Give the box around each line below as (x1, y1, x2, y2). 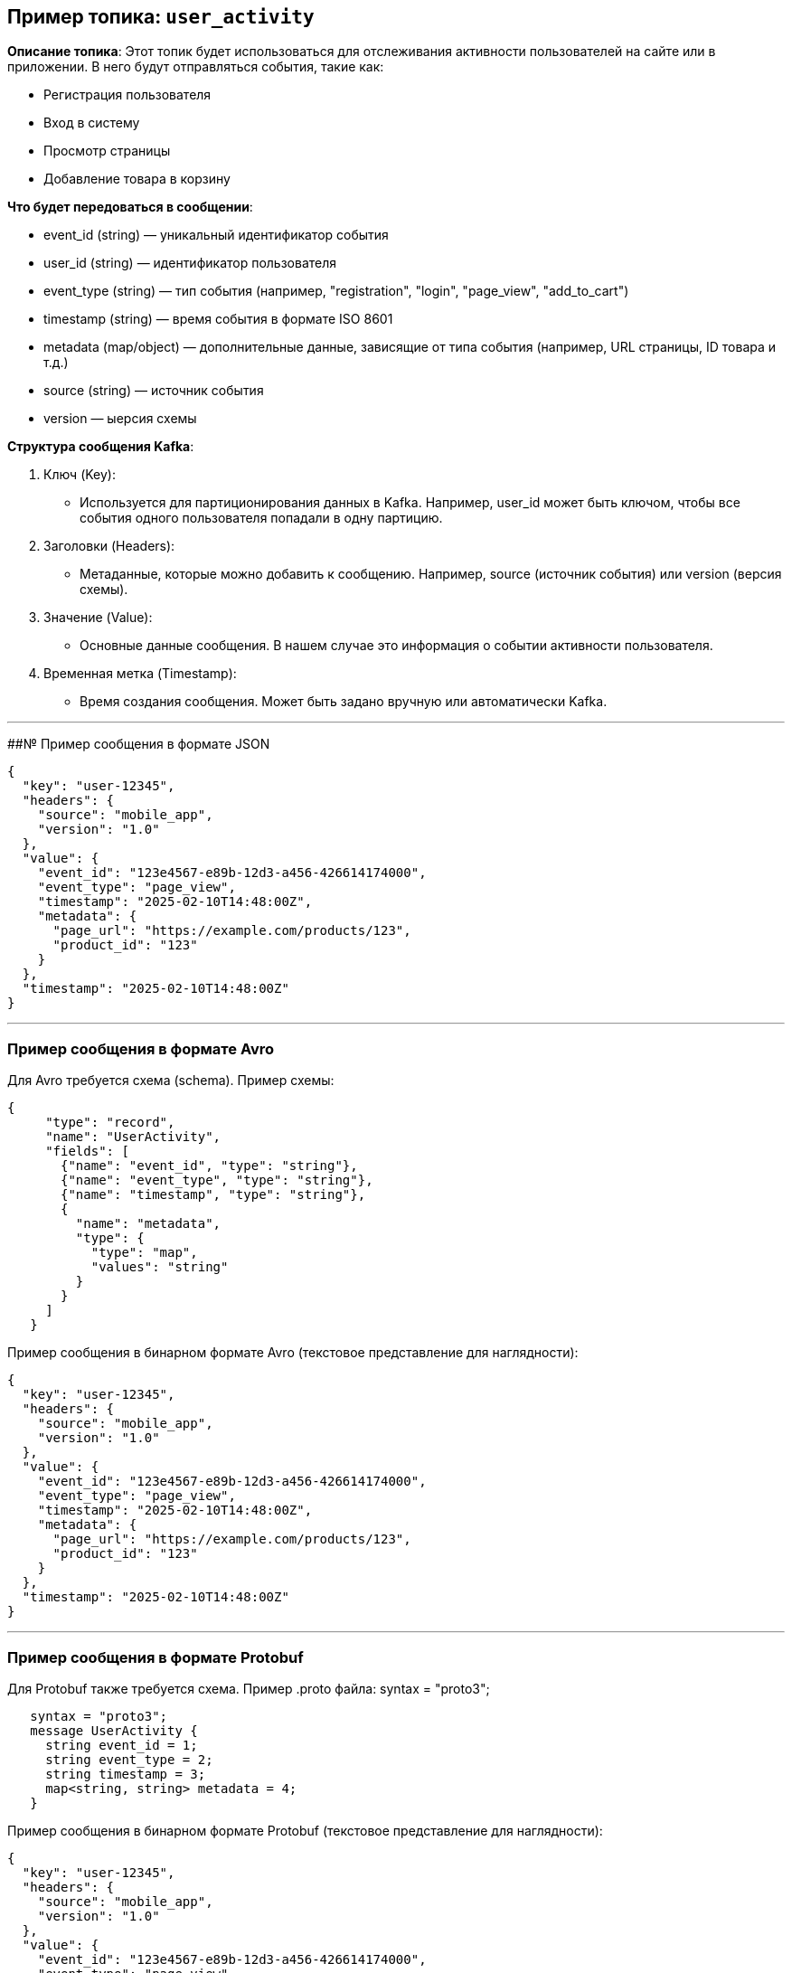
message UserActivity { (30, 1723, 198, 1738)
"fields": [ (45, 1144, 129, 1159)
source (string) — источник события (43, 382, 264, 399)
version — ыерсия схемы (43, 411, 197, 427)
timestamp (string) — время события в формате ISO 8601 (43, 311, 393, 327)
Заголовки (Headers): (43, 538, 175, 554)
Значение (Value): (43, 609, 153, 626)
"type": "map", (90, 1245, 198, 1260)
